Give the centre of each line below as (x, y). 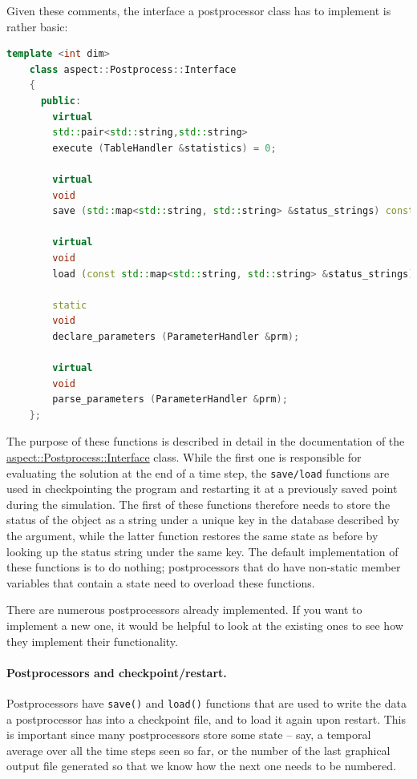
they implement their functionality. (92, 641)
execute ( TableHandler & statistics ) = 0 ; (164, 148)
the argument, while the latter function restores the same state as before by (192, 536)
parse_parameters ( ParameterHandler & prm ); (170, 400)
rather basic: (37, 26)
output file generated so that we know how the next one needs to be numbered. (201, 766)
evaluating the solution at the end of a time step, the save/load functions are (198, 472)
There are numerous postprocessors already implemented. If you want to (184, 609)
